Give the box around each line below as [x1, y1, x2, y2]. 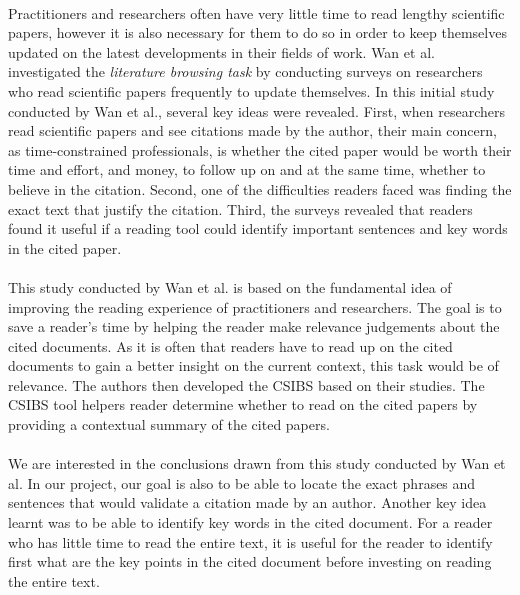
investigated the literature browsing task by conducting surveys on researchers [8, 61, 483, 82]
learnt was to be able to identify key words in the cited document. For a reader [8, 512, 493, 533]
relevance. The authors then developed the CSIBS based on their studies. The [8, 374, 485, 395]
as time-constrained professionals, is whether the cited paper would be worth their [8, 139, 512, 160]
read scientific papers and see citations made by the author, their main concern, [8, 120, 497, 141]
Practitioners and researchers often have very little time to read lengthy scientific [8, 2, 505, 23]
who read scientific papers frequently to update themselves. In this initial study [8, 80, 495, 101]
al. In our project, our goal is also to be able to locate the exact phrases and [8, 472, 476, 493]
